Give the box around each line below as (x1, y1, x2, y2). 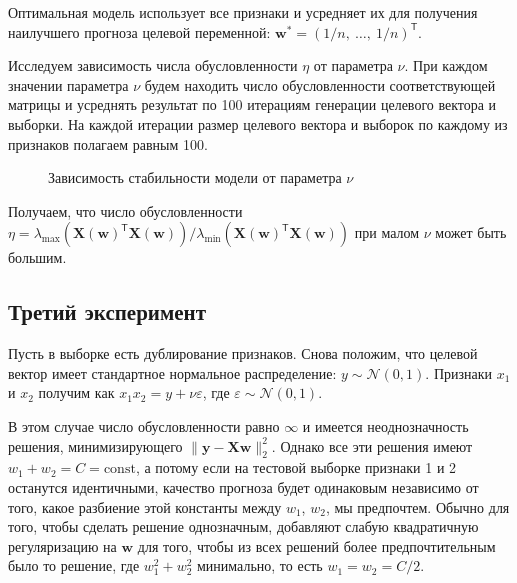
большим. (8, 247, 67, 268)
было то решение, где (8, 555, 140, 576)
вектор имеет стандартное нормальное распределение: (8, 362, 337, 383)
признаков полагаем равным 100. (8, 133, 208, 154)
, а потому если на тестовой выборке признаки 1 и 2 (135, 457, 457, 478)
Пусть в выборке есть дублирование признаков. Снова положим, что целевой (8, 343, 478, 364)
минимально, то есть (197, 555, 323, 576)
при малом (354, 222, 420, 243)
